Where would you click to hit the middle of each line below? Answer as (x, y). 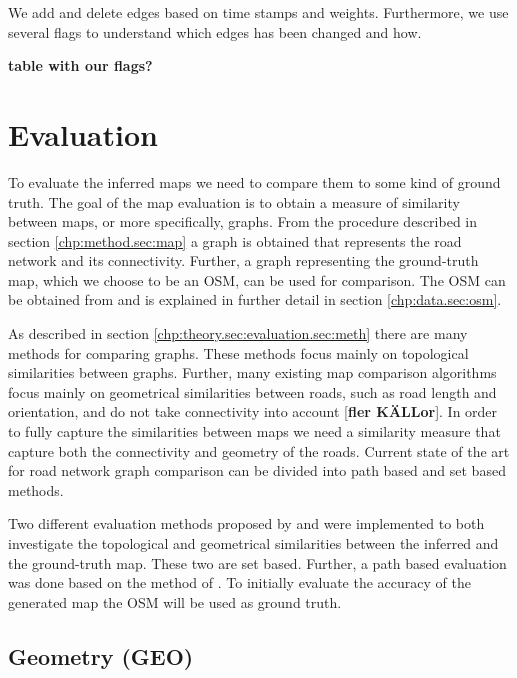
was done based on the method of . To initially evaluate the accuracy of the (239, 582)
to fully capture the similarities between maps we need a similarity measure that (254, 431)
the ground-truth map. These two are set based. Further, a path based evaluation (257, 562)
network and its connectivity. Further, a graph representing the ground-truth (243, 260)
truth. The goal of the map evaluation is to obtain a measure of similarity (234, 201)
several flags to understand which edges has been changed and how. (215, 31)
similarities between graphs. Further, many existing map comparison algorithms (252, 372)
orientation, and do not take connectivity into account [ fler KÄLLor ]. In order (253, 411)
